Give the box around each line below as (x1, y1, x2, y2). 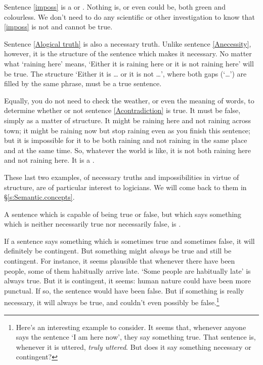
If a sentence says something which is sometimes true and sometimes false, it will (4, 235, 255, 246)
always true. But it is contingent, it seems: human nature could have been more (4, 275, 251, 286)
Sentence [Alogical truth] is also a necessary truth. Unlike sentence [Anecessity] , (4, 38, 251, 49)
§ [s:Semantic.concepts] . (4, 192, 75, 202)
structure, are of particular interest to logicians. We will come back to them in (4, 181, 247, 192)
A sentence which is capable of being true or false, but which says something (4, 208, 242, 219)
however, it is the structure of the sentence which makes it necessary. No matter (4, 48, 252, 59)
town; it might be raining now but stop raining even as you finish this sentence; (4, 125, 250, 135)
